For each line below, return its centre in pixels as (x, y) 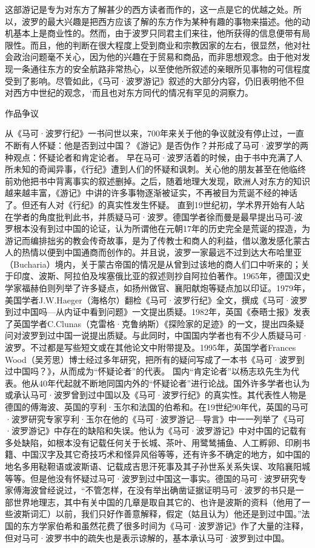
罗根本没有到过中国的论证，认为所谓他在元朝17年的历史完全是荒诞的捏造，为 (157, 228)
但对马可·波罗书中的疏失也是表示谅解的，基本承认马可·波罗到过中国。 (147, 537)
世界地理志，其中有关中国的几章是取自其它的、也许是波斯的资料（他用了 (157, 502)
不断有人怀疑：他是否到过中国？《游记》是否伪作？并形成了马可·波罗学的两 (157, 145)
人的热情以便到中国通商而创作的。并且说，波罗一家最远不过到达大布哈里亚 (153, 252)
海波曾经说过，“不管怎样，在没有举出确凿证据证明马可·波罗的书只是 (158, 490)
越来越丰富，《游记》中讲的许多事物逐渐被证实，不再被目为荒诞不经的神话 (151, 193)
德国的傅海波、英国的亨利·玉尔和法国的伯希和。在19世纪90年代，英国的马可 (157, 407)
